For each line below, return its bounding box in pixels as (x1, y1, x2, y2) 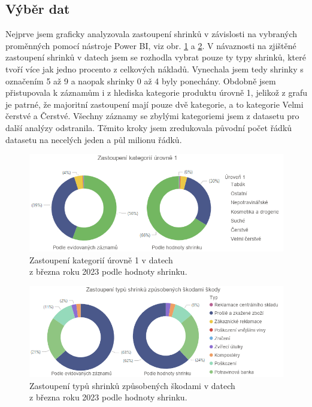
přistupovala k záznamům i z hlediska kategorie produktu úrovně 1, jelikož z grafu (5, 86, 307, 99)
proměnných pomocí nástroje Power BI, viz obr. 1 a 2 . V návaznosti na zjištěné (5, 39, 296, 51)
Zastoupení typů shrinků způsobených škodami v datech (29, 379, 235, 391)
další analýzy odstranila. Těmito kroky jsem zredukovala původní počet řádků (5, 121, 292, 133)
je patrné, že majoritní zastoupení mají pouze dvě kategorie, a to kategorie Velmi (5, 98, 304, 110)
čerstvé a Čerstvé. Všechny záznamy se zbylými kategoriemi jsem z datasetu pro (5, 110, 299, 122)
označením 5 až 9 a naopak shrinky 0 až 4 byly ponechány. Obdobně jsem (5, 74, 276, 87)
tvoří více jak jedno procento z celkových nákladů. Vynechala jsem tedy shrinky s (5, 62, 304, 75)
